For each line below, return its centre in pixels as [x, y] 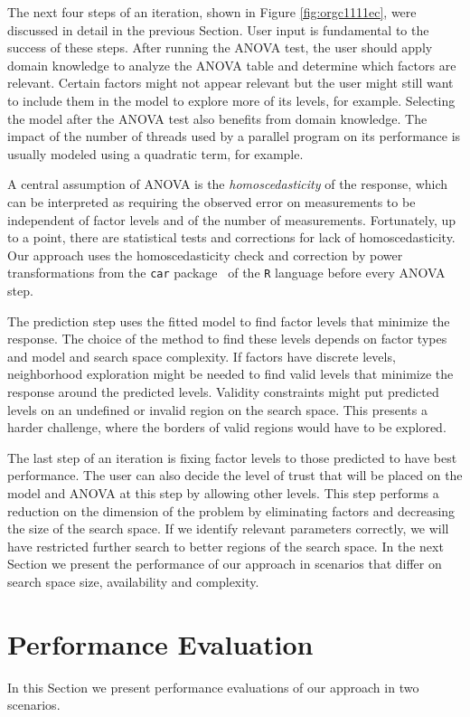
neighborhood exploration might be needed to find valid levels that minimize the [230, 374]
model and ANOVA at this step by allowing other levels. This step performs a [223, 492]
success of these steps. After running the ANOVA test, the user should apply [220, 47]
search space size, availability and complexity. [133, 581]
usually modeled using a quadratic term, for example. [155, 153]
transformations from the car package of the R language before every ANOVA [226, 273]
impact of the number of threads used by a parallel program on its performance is [234, 136]
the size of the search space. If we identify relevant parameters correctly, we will [228, 528]
